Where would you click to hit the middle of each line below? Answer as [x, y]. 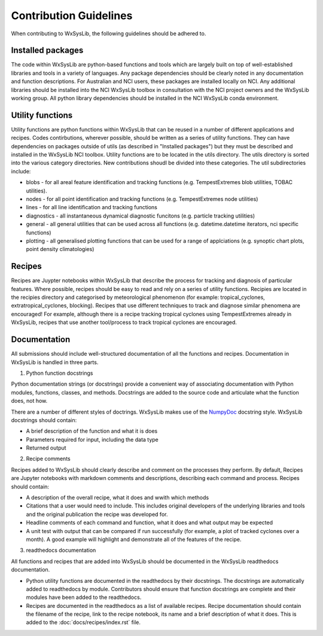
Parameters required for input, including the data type [92, 439]
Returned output [46, 448]
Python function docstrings [60, 373]
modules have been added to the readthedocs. [84, 597]
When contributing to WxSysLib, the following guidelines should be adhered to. [109, 33]
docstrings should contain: [44, 420]
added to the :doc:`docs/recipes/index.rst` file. [83, 622]
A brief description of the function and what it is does [92, 431]
